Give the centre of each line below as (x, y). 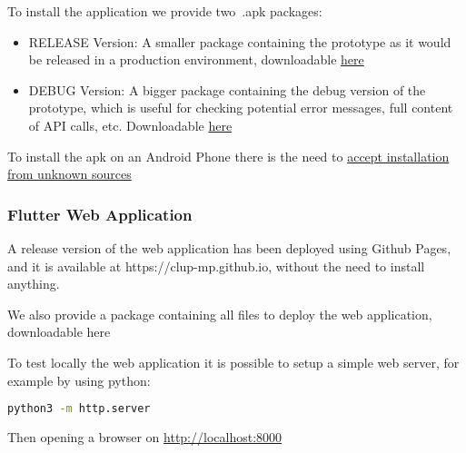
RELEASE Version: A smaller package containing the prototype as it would (240, 41)
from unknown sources (69, 174)
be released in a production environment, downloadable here (196, 59)
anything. (34, 284)
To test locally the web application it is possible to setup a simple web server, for (233, 362)
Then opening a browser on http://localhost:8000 (145, 437)
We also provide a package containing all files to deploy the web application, (220, 314)
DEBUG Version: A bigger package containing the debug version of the (227, 89)
